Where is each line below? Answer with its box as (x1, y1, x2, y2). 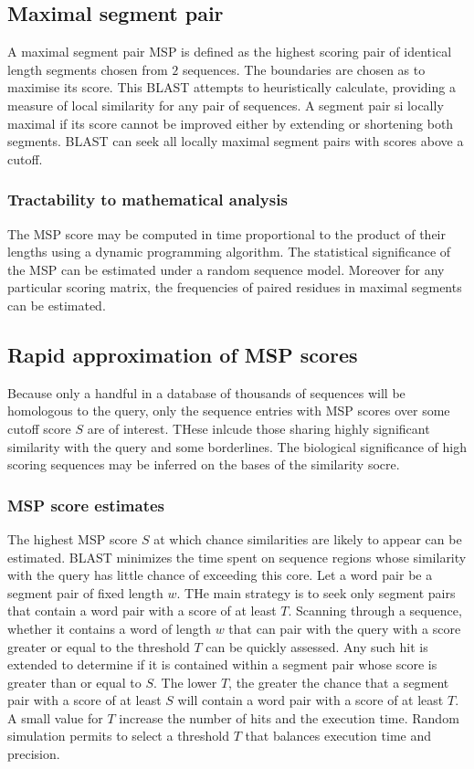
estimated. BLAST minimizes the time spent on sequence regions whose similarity (7, 547, 467, 566)
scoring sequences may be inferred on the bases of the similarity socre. (7, 455, 400, 474)
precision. (7, 744, 60, 764)
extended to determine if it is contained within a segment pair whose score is (7, 655, 437, 674)
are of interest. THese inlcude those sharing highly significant (87, 418, 430, 437)
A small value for (7, 708, 103, 727)
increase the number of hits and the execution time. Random (119, 708, 459, 727)
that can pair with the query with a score (228, 618, 461, 637)
